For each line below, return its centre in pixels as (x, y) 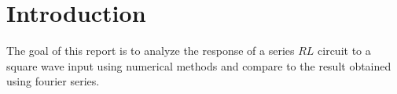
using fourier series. (53, 81)
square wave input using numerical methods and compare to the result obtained (199, 65)
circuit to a (344, 51)
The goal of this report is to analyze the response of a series (151, 51)
